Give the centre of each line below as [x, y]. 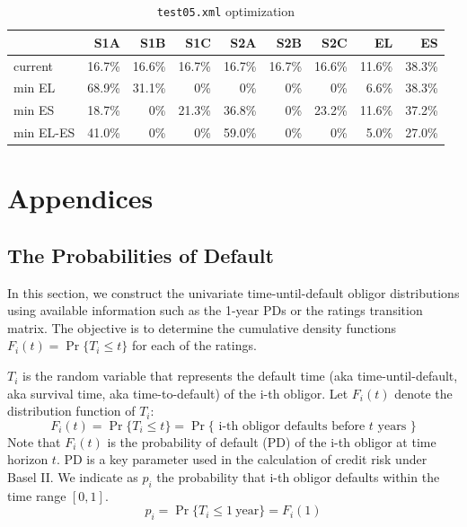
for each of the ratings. [194, 345]
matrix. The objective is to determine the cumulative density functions [202, 327]
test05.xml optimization [226, 11]
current [34, 65]
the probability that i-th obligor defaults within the [298, 477]
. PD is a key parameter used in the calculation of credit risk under [242, 459]
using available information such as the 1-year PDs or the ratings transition [215, 310]
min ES [34, 110]
